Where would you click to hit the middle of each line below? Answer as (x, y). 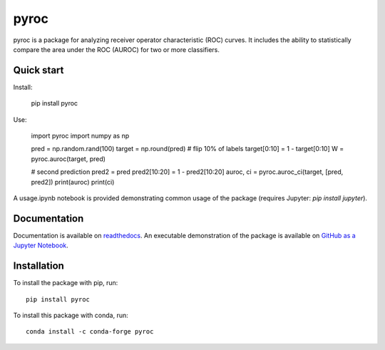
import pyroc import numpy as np (80, 136)
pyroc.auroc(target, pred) (68, 159)
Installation (38, 266)
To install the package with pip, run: (66, 283)
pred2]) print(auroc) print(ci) (73, 182)
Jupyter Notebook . (41, 245)
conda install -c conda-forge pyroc (90, 332)
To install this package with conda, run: (71, 315)
